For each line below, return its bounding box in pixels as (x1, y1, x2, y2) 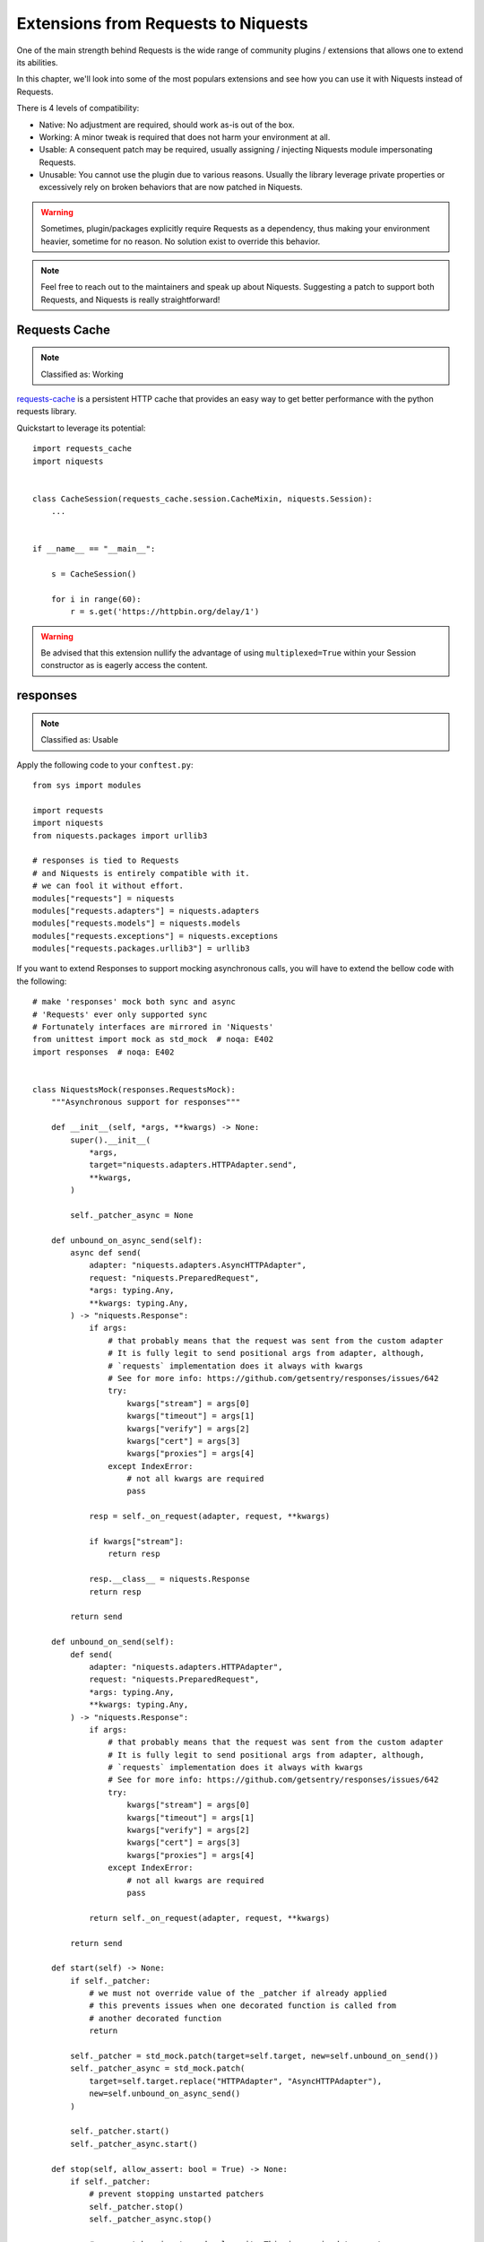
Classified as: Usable (40, 734, 118, 745)
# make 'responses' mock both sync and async (32, 996, 237, 1007)
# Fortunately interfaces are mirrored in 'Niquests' (32, 1022, 273, 1032)
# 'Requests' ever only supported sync (32, 1009, 208, 1020)
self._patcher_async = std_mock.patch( (70, 2064, 246, 2073)
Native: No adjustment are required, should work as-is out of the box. (39, 119, 295, 130)
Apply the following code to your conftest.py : (16, 759, 194, 770)
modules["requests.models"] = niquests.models (32, 918, 241, 928)
